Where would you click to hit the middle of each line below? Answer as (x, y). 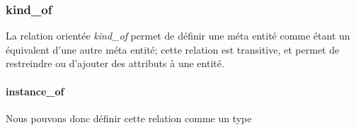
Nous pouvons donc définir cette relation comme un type (129, 118)
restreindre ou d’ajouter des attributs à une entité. (115, 63)
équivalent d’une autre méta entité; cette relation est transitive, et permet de (173, 49)
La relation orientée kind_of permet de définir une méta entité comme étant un (178, 36)
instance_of (35, 91)
